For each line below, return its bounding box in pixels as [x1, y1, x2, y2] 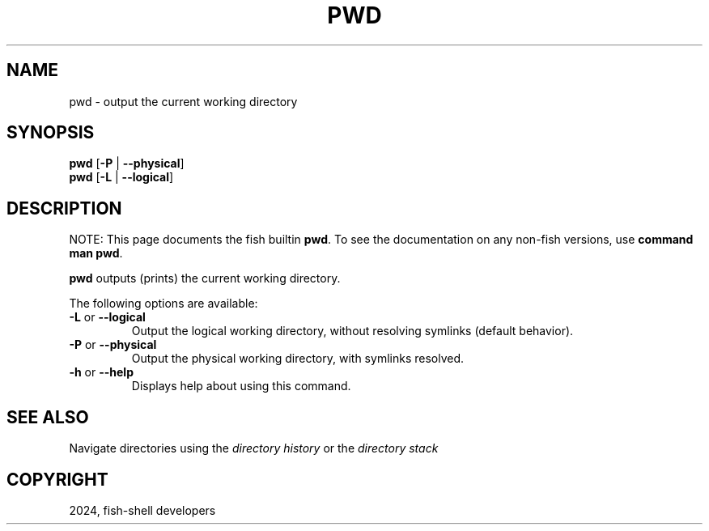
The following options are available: [69, 296, 258, 311]
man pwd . [69, 246, 123, 261]
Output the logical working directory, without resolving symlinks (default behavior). [131, 324, 574, 338]
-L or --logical [69, 310, 146, 325]
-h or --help [69, 365, 134, 380]
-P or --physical [69, 338, 157, 352]
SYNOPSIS [6, 122, 95, 143]
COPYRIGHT [6, 469, 108, 490]
